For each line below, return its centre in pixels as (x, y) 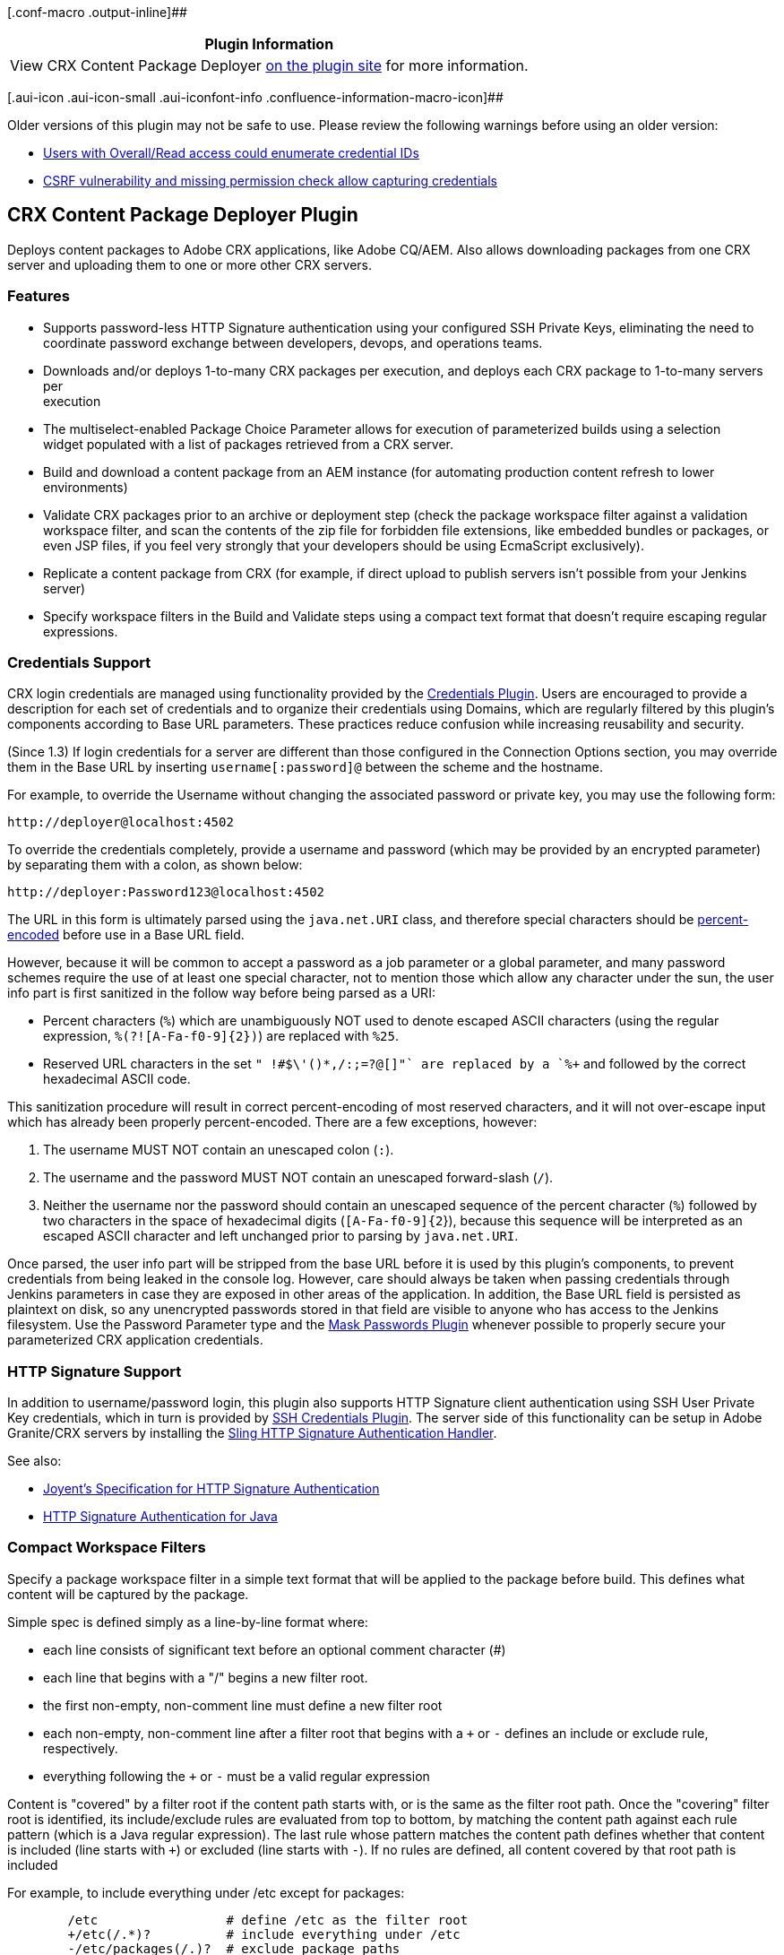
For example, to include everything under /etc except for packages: (206, 1892)
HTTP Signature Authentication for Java (160, 1517)
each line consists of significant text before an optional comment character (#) (275, 1649)
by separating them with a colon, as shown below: (155, 865)
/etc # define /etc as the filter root (268, 1920)
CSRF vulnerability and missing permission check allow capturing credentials (270, 181)
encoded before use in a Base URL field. (126, 935)
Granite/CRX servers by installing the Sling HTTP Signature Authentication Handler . (252, 1433)
